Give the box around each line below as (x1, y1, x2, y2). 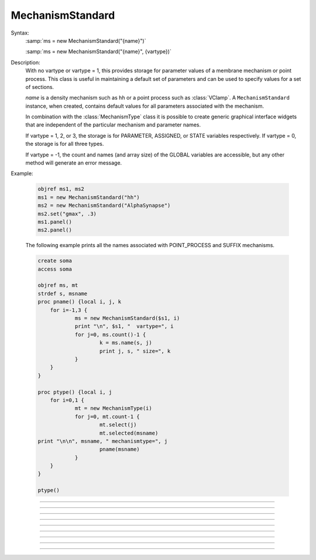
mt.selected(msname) (99, 429, 159, 436)
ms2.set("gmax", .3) (37, 210, 97, 217)
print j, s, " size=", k (99, 347, 171, 354)
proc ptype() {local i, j (37, 388, 112, 395)
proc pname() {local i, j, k (37, 299, 122, 305)
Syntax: (11, 29, 29, 36)
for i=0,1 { (50, 397, 85, 404)
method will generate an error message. (25, 159, 122, 166)
